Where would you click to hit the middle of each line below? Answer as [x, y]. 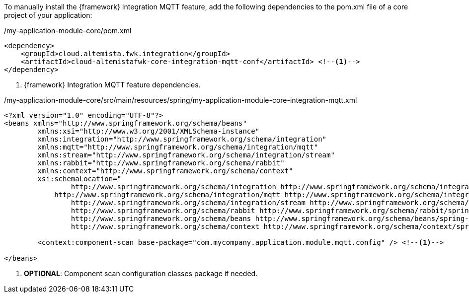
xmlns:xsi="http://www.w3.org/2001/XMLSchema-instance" [149, 131]
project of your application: [48, 15]
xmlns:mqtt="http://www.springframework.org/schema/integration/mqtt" [178, 147]
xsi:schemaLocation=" [79, 179]
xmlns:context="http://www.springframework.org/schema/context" [165, 171]
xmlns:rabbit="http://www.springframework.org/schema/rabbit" [161, 163]
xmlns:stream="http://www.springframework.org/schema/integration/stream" [186, 155]
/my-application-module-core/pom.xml [68, 31]
